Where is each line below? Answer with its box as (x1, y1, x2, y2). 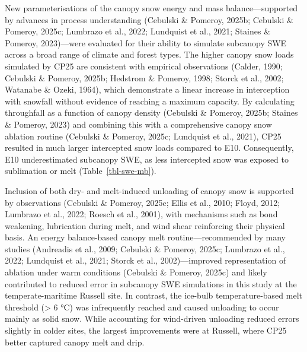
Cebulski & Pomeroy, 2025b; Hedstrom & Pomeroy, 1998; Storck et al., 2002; (5, 71, 284, 84)
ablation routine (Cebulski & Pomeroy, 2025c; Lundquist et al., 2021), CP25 (5, 129, 282, 142)
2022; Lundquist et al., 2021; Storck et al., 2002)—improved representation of (5, 254, 286, 267)
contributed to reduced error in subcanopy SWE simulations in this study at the (5, 277, 297, 290)
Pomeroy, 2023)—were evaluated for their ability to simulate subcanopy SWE (5, 36, 287, 49)
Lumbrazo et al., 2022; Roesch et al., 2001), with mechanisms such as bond (5, 208, 278, 220)
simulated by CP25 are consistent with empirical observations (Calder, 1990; (5, 59, 283, 72)
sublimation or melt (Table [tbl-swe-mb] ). (5, 164, 156, 177)
